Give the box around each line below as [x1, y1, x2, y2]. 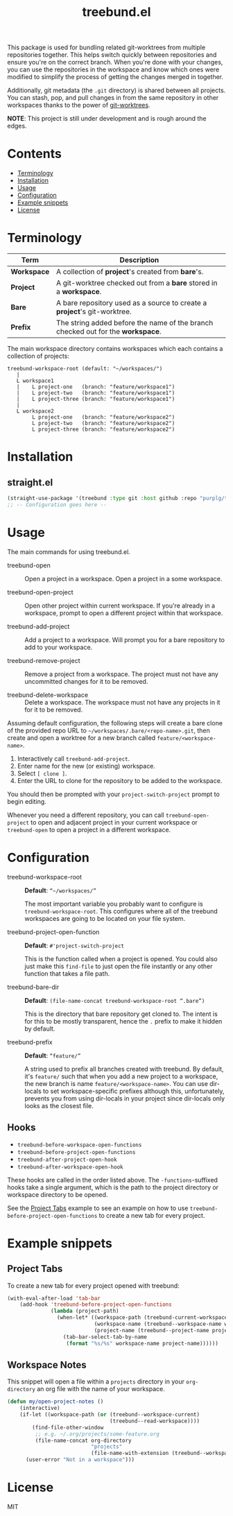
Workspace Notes [7, 1359, 87, 1370]
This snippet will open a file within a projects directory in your [7, 1377, 185, 1386]
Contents [7, 146, 62, 162]
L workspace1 [16, 377, 54, 385]
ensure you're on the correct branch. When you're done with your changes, [7, 58, 223, 67]
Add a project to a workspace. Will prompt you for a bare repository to [24, 635, 225, 644]
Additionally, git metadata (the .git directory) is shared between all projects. [7, 86, 226, 94]
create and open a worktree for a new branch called [7, 733, 156, 742]
